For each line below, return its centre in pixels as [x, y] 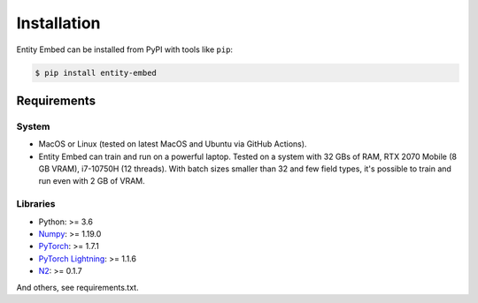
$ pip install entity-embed [96, 72]
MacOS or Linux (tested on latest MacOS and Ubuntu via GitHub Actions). [173, 144]
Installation [58, 23]
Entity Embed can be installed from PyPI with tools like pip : [125, 49]
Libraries [36, 204]
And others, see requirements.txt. [77, 287]
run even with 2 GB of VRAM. [92, 181]
